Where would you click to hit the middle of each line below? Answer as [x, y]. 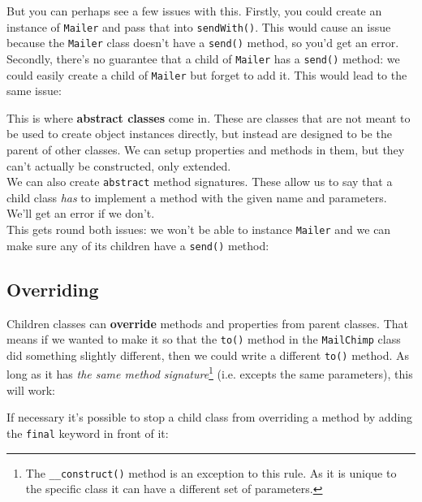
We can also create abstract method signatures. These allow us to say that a [200, 182]
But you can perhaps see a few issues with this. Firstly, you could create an [194, 11]
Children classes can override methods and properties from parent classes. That [207, 323]
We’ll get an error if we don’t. [81, 213]
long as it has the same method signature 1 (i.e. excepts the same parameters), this [210, 373]
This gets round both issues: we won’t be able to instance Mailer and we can [199, 229]
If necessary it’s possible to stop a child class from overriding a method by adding [210, 417]
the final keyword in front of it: [88, 433]
